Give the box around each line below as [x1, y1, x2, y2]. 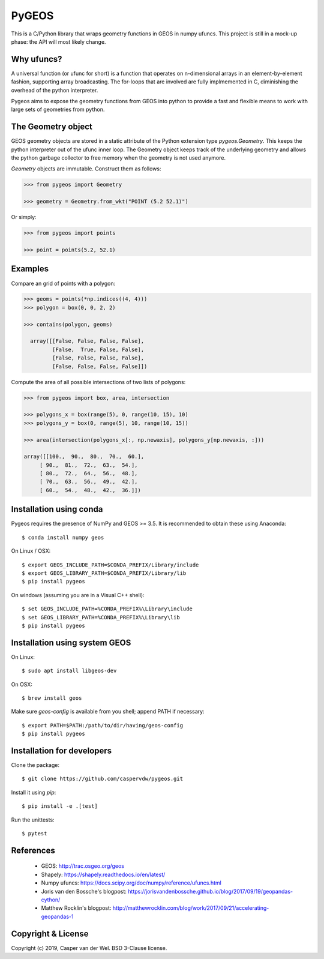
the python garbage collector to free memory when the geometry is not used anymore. [11, 154, 226, 161]
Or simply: [11, 214, 37, 221]
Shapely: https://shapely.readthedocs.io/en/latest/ [41, 871, 166, 878]
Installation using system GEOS [11, 637, 131, 648]
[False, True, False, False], [52, 346, 144, 353]
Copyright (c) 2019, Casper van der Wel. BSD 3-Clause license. [11, 944, 167, 951]
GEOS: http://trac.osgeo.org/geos [41, 862, 124, 870]
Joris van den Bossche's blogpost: [41, 888, 127, 895]
